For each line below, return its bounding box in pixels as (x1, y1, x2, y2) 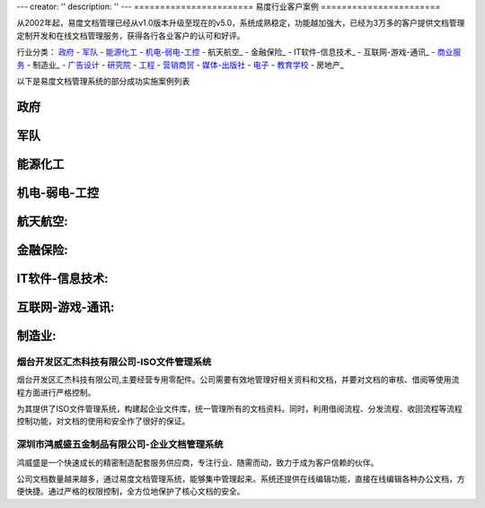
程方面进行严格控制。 (16, 387, 96, 398)
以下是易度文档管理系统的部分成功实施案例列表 (16, 75, 190, 86)
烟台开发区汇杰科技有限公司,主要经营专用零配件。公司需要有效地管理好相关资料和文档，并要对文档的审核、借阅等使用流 (16, 374, 460, 385)
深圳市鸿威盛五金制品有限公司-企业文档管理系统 (16, 438, 224, 451)
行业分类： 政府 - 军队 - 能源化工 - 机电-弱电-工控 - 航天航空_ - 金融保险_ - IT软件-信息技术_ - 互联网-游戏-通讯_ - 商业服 (16, 47, 462, 57)
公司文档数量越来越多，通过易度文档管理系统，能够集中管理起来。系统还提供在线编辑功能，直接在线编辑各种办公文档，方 (16, 473, 465, 484)
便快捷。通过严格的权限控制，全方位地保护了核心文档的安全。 (16, 486, 245, 497)
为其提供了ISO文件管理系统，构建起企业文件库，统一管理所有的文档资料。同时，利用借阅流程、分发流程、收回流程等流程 (16, 404, 463, 415)
